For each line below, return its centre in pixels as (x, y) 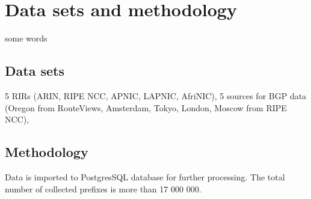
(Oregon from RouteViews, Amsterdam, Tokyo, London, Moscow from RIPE (146, 107)
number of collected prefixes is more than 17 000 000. (103, 188)
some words (26, 38)
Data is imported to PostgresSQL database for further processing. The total (145, 176)
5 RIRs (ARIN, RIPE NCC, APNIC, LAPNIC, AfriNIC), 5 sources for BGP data (156, 95)
